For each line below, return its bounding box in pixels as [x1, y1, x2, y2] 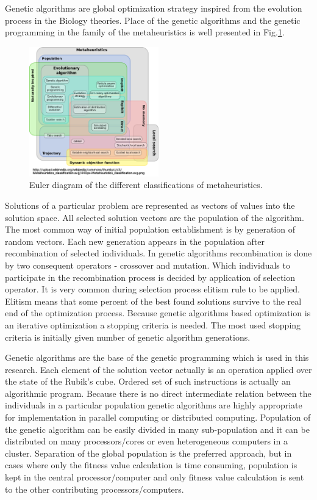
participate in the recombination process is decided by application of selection [5, 270, 296, 283]
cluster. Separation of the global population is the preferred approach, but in [5, 446, 292, 459]
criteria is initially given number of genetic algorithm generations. [5, 330, 251, 343]
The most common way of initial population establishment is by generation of [5, 223, 295, 236]
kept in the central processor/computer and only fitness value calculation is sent [5, 471, 304, 484]
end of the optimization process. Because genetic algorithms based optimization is [5, 306, 311, 319]
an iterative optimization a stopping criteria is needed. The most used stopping [5, 318, 301, 331]
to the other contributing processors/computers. [5, 482, 184, 495]
